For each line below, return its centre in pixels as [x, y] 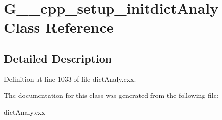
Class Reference [59, 27]
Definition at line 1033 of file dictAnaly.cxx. [70, 79]
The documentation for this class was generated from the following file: [111, 95]
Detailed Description [58, 58]
